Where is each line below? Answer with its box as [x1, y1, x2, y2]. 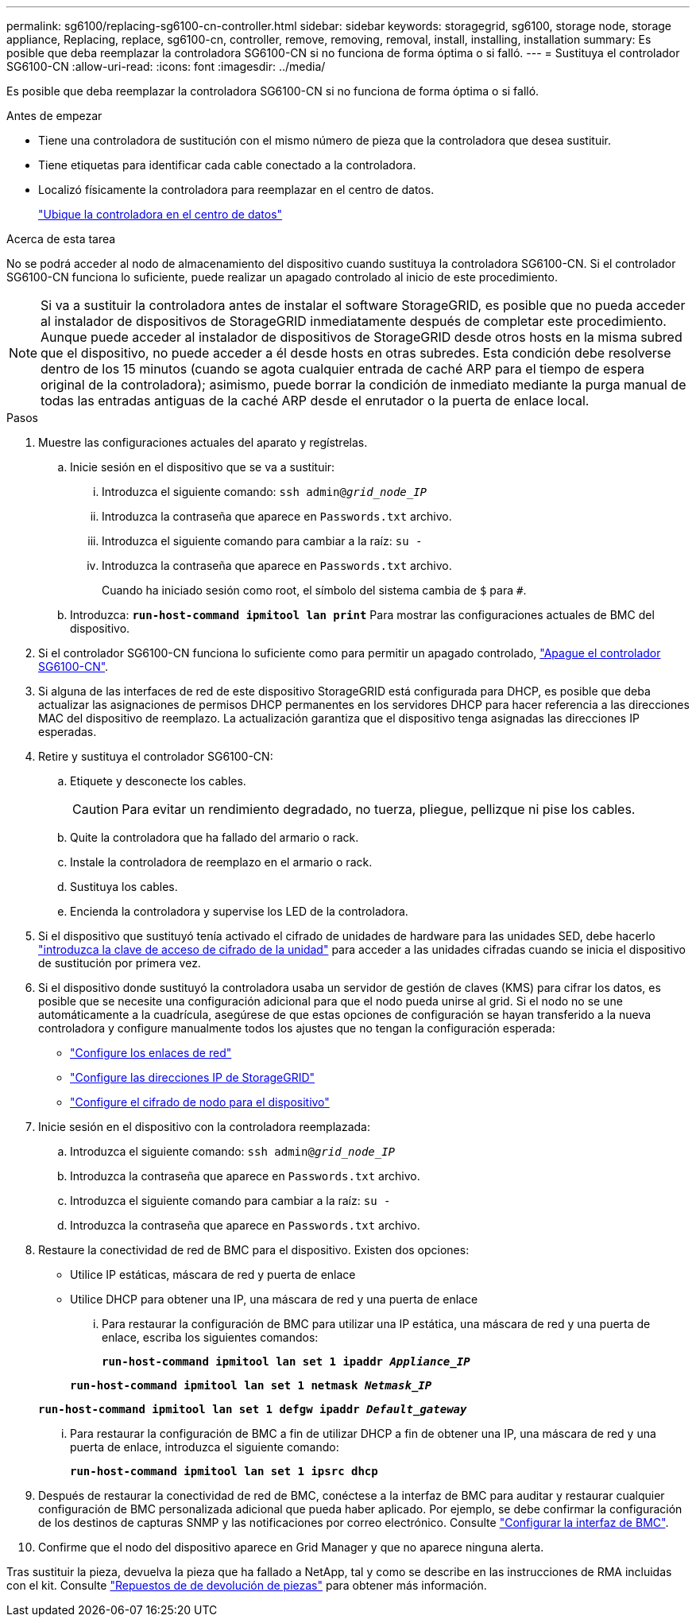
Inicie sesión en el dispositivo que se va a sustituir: [70, 460, 335, 474]
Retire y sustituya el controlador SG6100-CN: [38, 750, 273, 763]
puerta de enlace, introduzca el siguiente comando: [70, 1440, 339, 1454]
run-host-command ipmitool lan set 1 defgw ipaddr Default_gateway [38, 1403, 467, 1416]
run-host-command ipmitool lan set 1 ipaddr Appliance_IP [102, 1355, 470, 1368]
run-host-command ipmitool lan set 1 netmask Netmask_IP [70, 1379, 432, 1392]
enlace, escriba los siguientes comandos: [102, 1331, 319, 1344]
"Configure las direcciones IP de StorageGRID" [70, 1071, 315, 1084]
